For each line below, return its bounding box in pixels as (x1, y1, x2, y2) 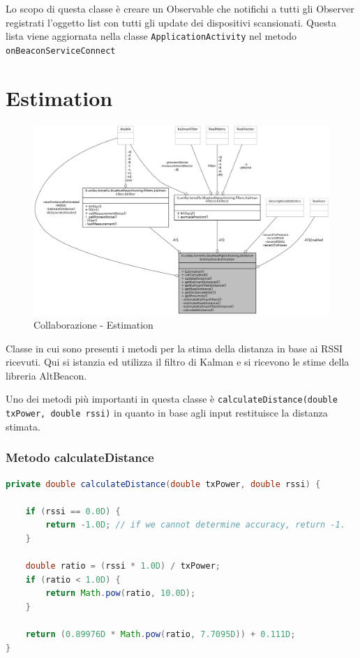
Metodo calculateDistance (6, 449, 154, 466)
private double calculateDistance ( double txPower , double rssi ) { (6, 479, 321, 489)
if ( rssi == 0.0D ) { (25, 506, 121, 516)
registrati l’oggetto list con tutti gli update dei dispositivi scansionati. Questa (6, 15, 336, 29)
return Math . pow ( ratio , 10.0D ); (45, 588, 196, 599)
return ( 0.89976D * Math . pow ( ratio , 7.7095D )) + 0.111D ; (25, 629, 296, 640)
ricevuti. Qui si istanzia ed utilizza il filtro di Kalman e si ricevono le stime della (6, 354, 350, 369)
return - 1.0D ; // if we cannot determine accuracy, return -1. (45, 520, 345, 530)
